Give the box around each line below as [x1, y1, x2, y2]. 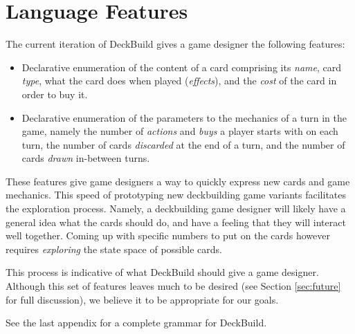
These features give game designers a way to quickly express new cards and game [6, 174, 350, 188]
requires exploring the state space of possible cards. [6, 241, 222, 256]
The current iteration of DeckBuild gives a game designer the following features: [6, 37, 345, 51]
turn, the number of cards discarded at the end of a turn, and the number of [21, 137, 345, 151]
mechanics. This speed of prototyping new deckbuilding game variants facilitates [6, 187, 347, 202]
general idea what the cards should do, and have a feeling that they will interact [6, 214, 346, 229]
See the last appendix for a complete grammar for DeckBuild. [6, 315, 267, 330]
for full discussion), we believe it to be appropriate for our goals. [6, 292, 279, 306]
